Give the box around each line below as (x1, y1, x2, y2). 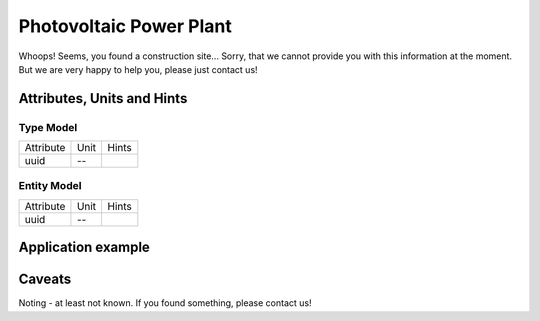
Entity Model (18, 179, 82, 193)
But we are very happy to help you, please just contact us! (18, 63, 259, 75)
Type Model (18, 120, 78, 134)
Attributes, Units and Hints (18, 90, 188, 107)
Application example (18, 239, 150, 256)
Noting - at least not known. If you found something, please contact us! (18, 297, 312, 309)
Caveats (18, 271, 72, 288)
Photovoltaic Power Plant (18, 15, 232, 37)
